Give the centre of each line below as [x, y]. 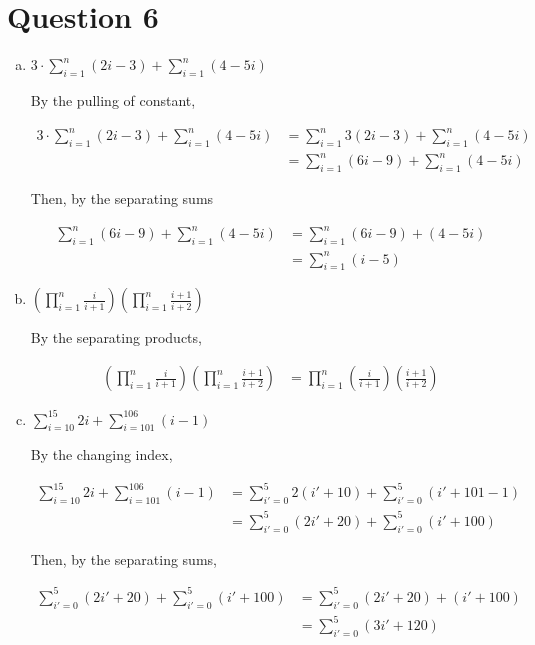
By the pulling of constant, [113, 99]
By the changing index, [101, 454]
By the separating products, [116, 337]
